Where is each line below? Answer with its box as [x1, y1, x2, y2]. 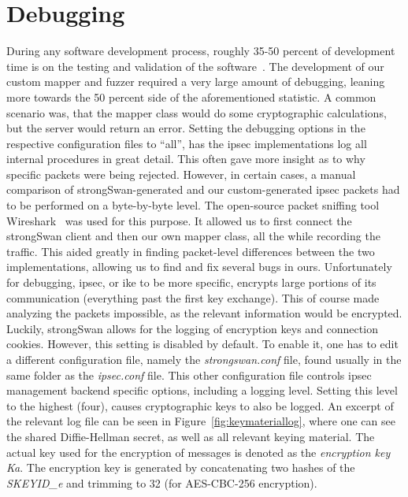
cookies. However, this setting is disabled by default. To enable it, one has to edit [6, 336, 399, 352]
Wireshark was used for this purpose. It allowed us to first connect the [6, 212, 352, 228]
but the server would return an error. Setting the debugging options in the [6, 120, 365, 136]
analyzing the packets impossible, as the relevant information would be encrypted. [6, 305, 402, 321]
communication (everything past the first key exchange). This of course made [6, 289, 380, 306]
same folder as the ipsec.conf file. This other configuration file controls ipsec [6, 366, 372, 383]
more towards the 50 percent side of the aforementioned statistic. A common [6, 88, 376, 105]
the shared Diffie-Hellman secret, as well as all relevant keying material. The [6, 428, 375, 444]
